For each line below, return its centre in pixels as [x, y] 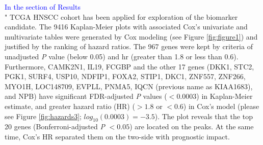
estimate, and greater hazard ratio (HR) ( [70, 106]
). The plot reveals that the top [204, 116]
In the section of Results [43, 7]
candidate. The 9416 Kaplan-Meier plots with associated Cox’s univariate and [126, 27]
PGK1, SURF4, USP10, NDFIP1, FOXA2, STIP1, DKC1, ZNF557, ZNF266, [125, 76]
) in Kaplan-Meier [225, 96]
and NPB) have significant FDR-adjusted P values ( [86, 96]
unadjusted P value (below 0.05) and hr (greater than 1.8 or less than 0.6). [122, 56]
